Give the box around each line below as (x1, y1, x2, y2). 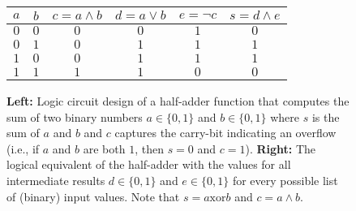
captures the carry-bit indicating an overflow (114, 124, 337, 141)
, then (135, 140, 164, 157)
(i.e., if (6, 140, 40, 157)
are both (83, 140, 126, 157)
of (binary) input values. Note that (6, 187, 180, 205)
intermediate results (6, 171, 105, 188)
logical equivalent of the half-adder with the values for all (6, 156, 291, 173)
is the (311, 108, 340, 125)
